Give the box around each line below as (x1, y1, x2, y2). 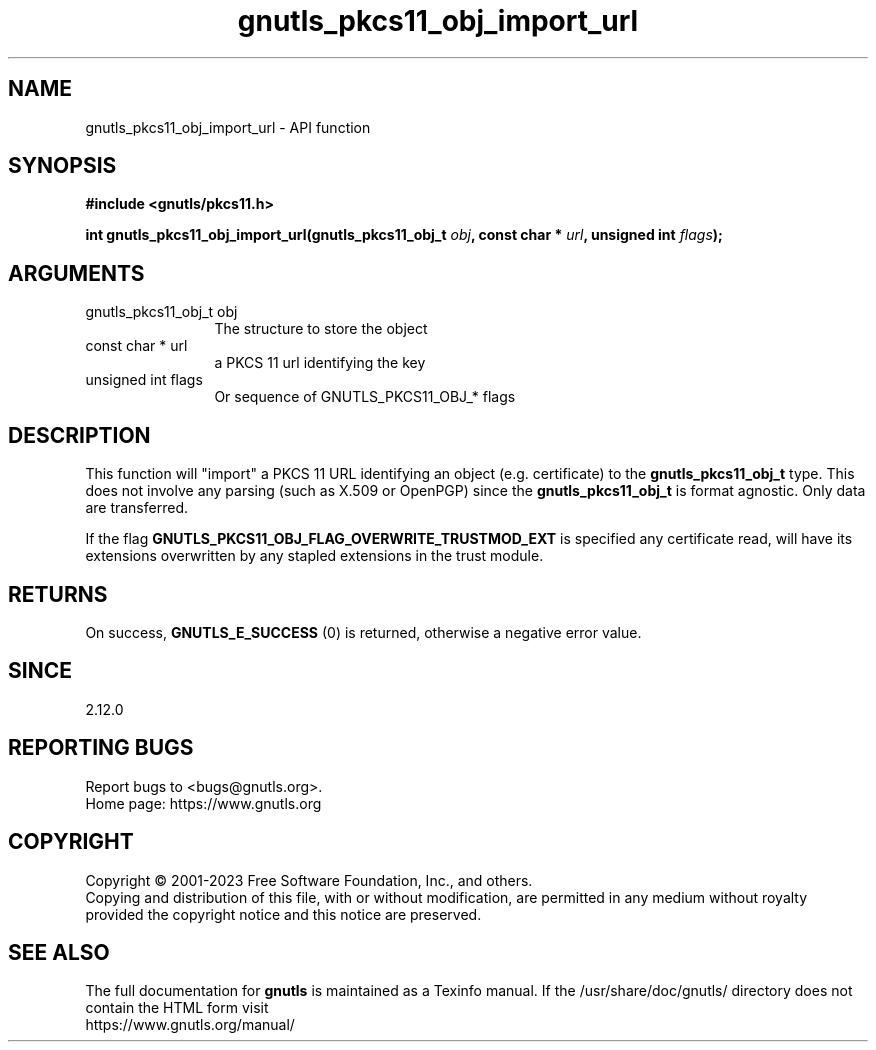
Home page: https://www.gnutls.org (85, 794, 322, 812)
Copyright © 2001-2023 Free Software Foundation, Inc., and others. (85, 871, 533, 889)
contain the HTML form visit (85, 999, 269, 1017)
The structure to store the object (214, 320, 428, 338)
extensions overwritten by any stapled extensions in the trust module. (85, 547, 544, 565)
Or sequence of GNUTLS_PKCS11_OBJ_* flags (214, 388, 516, 406)
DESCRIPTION (8, 422, 151, 448)
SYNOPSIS (8, 153, 117, 179)
